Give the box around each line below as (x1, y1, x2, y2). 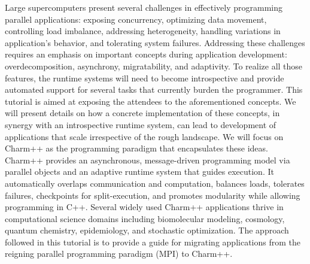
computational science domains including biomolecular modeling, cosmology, (5, 212, 285, 224)
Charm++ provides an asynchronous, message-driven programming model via (5, 153, 290, 166)
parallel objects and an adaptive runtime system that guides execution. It (5, 165, 274, 178)
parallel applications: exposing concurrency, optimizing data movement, (5, 13, 267, 25)
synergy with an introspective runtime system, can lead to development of (5, 118, 276, 131)
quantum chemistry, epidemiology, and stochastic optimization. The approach (5, 224, 289, 236)
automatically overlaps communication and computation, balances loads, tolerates (5, 177, 305, 189)
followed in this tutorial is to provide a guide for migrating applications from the (5, 235, 300, 248)
